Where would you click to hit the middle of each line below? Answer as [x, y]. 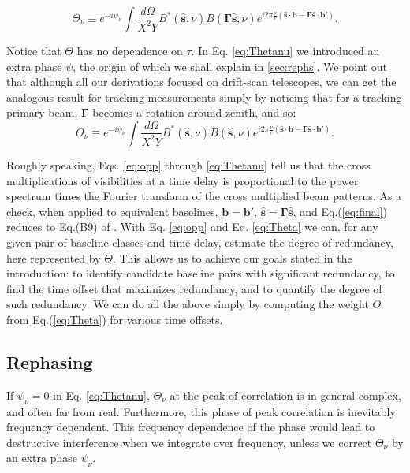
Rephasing [50, 361]
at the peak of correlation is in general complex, [285, 395]
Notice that [34, 50]
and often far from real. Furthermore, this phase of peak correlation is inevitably [201, 411]
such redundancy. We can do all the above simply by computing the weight [188, 304]
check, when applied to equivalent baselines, [112, 211]
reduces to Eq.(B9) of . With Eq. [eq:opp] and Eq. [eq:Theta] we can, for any [192, 227]
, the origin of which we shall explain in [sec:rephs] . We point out [230, 66]
